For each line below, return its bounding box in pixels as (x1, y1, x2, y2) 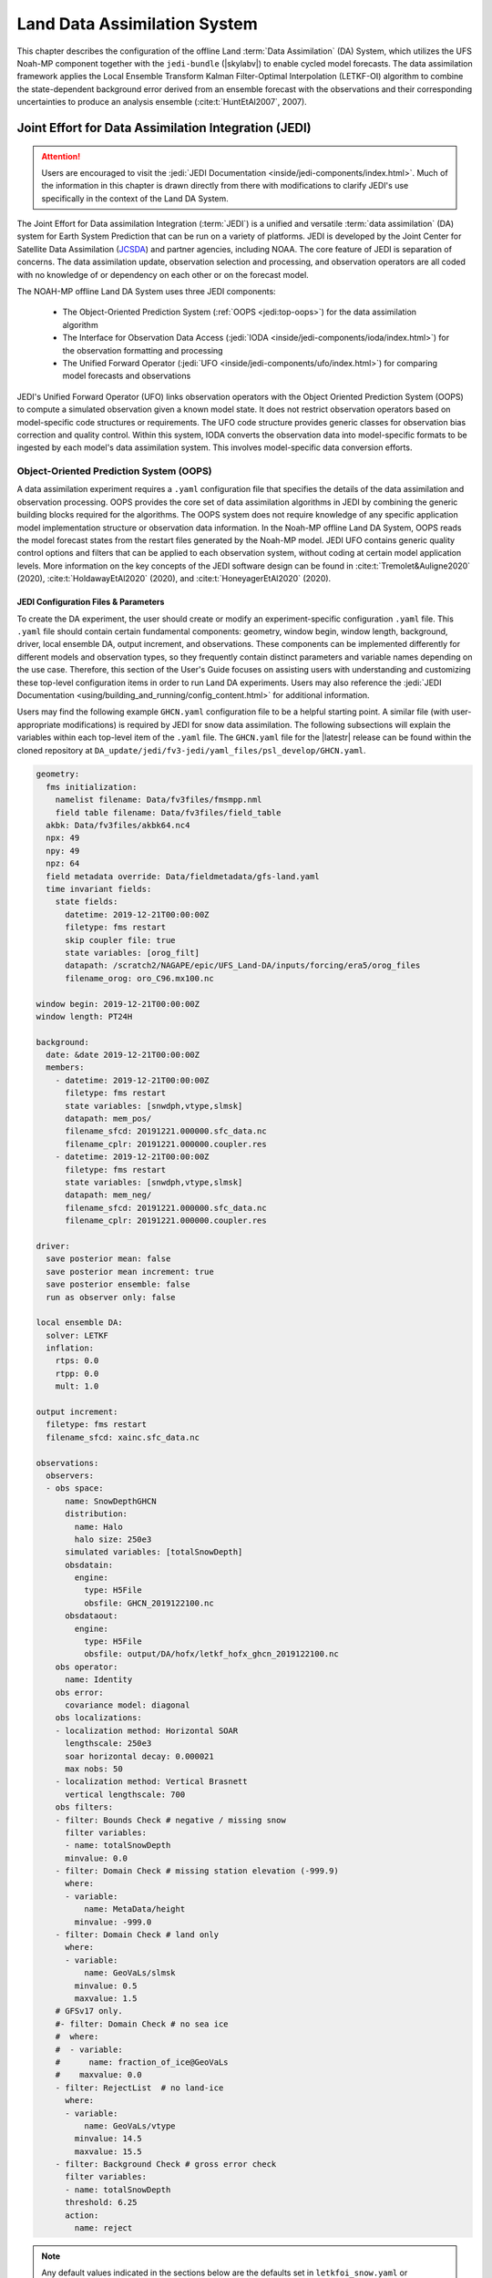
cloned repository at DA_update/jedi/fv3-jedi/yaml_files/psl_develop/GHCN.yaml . (16, 744, 366, 755)
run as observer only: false (46, 1292, 177, 1302)
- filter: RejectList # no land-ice (55, 2082, 224, 2093)
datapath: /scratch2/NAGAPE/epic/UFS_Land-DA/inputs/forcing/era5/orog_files (65, 960, 421, 970)
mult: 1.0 (55, 1381, 99, 1391)
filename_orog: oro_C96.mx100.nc (65, 973, 214, 983)
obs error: (55, 1687, 104, 1698)
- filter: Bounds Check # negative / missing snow (55, 1814, 286, 1825)
